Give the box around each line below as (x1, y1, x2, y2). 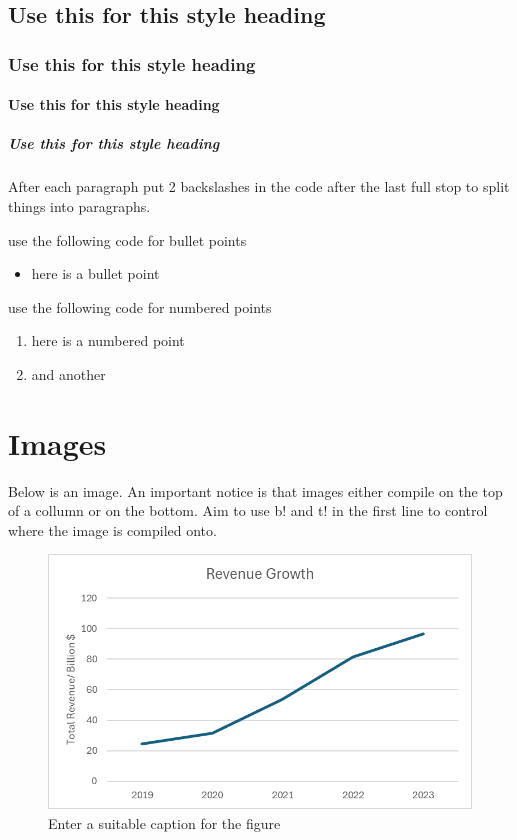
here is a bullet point (31, 263, 160, 284)
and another (31, 363, 106, 384)
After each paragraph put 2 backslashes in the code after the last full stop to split (8, 176, 510, 197)
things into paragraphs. (8, 195, 151, 216)
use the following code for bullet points (8, 229, 247, 250)
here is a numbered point (31, 330, 185, 351)
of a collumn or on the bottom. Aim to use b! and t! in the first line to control (8, 500, 488, 521)
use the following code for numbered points (8, 296, 272, 317)
